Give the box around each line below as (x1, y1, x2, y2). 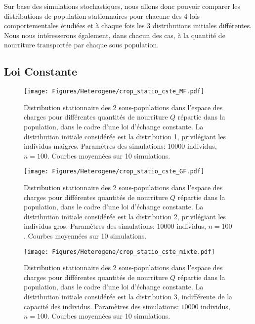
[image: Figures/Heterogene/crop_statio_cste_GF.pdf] (24, 168, 205, 175)
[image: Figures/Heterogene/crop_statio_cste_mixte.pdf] (24, 248, 215, 255)
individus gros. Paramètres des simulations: (24, 221, 155, 231)
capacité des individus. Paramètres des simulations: (24, 301, 179, 311)
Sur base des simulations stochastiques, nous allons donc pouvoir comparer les (4, 1, 241, 11)
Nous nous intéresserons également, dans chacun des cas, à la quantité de (4, 30, 225, 40)
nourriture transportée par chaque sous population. (4, 40, 159, 50)
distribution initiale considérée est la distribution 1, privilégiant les (24, 131, 226, 141)
